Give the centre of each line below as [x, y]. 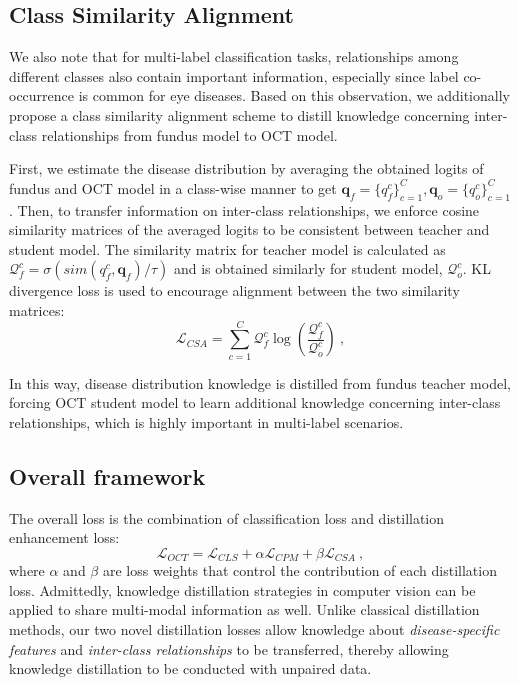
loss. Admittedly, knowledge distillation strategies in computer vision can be [242, 589]
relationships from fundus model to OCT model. [189, 134]
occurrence [42, 95]
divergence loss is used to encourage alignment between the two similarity [234, 290]
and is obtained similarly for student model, [308, 268]
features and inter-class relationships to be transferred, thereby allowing [229, 648]
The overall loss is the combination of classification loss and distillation [227, 517]
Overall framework [107, 475]
